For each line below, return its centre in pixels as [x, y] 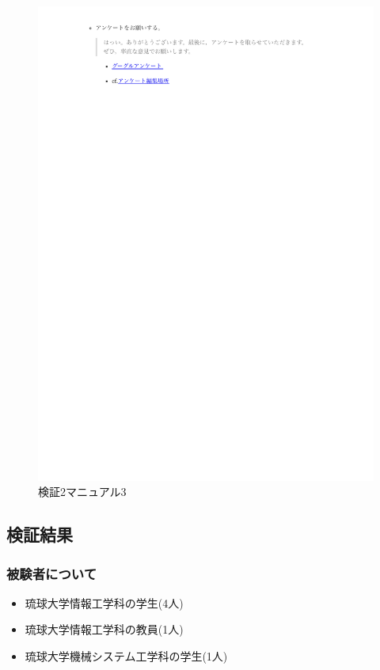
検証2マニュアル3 [82, 492]
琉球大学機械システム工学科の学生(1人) [126, 656]
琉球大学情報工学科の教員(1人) [104, 629]
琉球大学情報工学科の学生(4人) [104, 602]
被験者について [52, 573]
